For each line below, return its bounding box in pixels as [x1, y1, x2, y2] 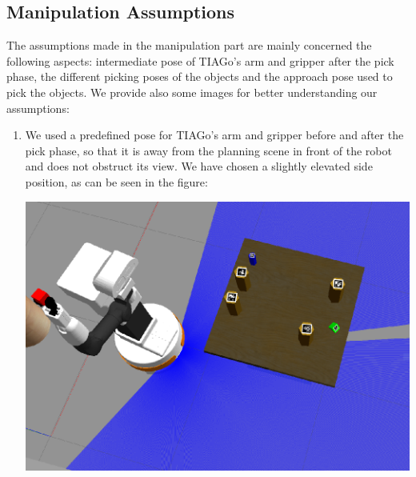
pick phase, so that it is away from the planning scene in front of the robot [25, 142, 392, 158]
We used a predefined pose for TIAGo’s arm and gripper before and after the [25, 126, 404, 143]
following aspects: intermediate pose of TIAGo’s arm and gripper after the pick [6, 52, 394, 69]
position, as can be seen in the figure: [25, 173, 208, 190]
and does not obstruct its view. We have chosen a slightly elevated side [25, 158, 373, 174]
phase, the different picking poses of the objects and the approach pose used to [6, 68, 393, 85]
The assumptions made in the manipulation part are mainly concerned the [6, 37, 372, 54]
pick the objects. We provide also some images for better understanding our [6, 83, 378, 100]
